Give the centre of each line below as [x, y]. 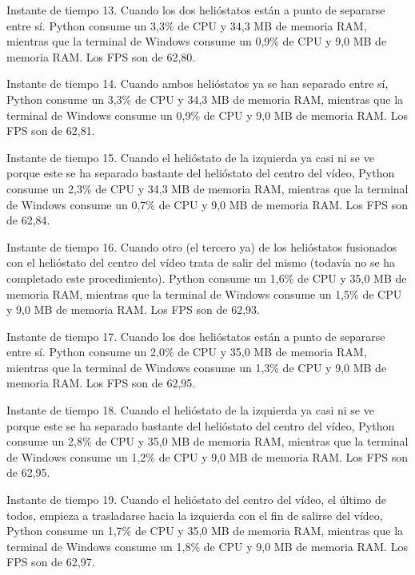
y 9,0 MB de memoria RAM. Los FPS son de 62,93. [133, 309]
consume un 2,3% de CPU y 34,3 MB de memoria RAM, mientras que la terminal [207, 188]
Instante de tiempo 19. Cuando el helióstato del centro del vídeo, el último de [197, 500]
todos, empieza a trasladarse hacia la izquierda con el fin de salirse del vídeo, [195, 515]
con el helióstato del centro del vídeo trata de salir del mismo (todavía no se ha [201, 262]
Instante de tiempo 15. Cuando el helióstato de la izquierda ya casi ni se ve [190, 157]
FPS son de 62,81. [51, 131]
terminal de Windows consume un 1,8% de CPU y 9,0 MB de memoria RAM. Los [207, 546]
